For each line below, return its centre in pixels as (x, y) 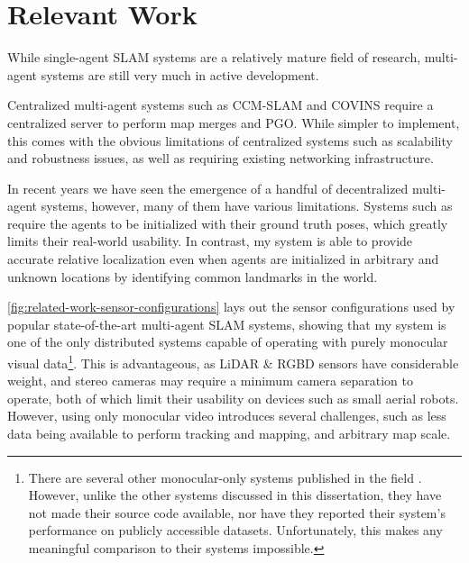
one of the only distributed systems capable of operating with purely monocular (228, 342)
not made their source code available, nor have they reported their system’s (237, 512)
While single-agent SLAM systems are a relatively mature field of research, (214, 57)
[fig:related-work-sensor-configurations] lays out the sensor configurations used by (231, 307)
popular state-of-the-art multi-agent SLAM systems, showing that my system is (227, 324)
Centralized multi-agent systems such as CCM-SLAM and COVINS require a (221, 105)
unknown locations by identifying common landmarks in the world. (193, 276)
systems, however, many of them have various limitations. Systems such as (247, 206)
